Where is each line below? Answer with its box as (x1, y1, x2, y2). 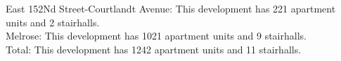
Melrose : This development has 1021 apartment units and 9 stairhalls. (6, 28, 307, 43)
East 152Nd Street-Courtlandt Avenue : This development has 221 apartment (6, 1, 336, 15)
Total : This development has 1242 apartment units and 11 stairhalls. (6, 42, 302, 56)
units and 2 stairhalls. (6, 15, 100, 29)
